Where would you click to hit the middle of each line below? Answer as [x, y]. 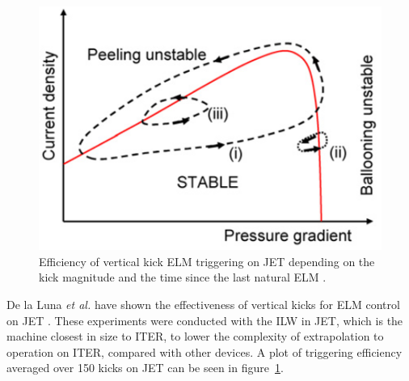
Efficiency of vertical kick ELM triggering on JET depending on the [207, 261]
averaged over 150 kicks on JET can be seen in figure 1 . [145, 368]
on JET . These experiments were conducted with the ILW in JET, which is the [205, 320]
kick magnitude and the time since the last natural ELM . [183, 277]
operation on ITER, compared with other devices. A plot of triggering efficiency [204, 351]
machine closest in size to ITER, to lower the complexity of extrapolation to [195, 336]
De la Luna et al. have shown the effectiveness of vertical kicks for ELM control [203, 305]
